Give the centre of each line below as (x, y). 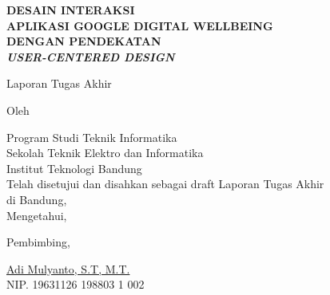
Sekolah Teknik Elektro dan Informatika (105, 153)
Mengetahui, (37, 215)
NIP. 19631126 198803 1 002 (76, 284)
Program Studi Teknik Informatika (92, 137)
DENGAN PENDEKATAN (84, 41)
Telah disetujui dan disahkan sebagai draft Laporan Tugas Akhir (165, 184)
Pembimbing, (38, 242)
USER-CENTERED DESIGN (91, 56)
